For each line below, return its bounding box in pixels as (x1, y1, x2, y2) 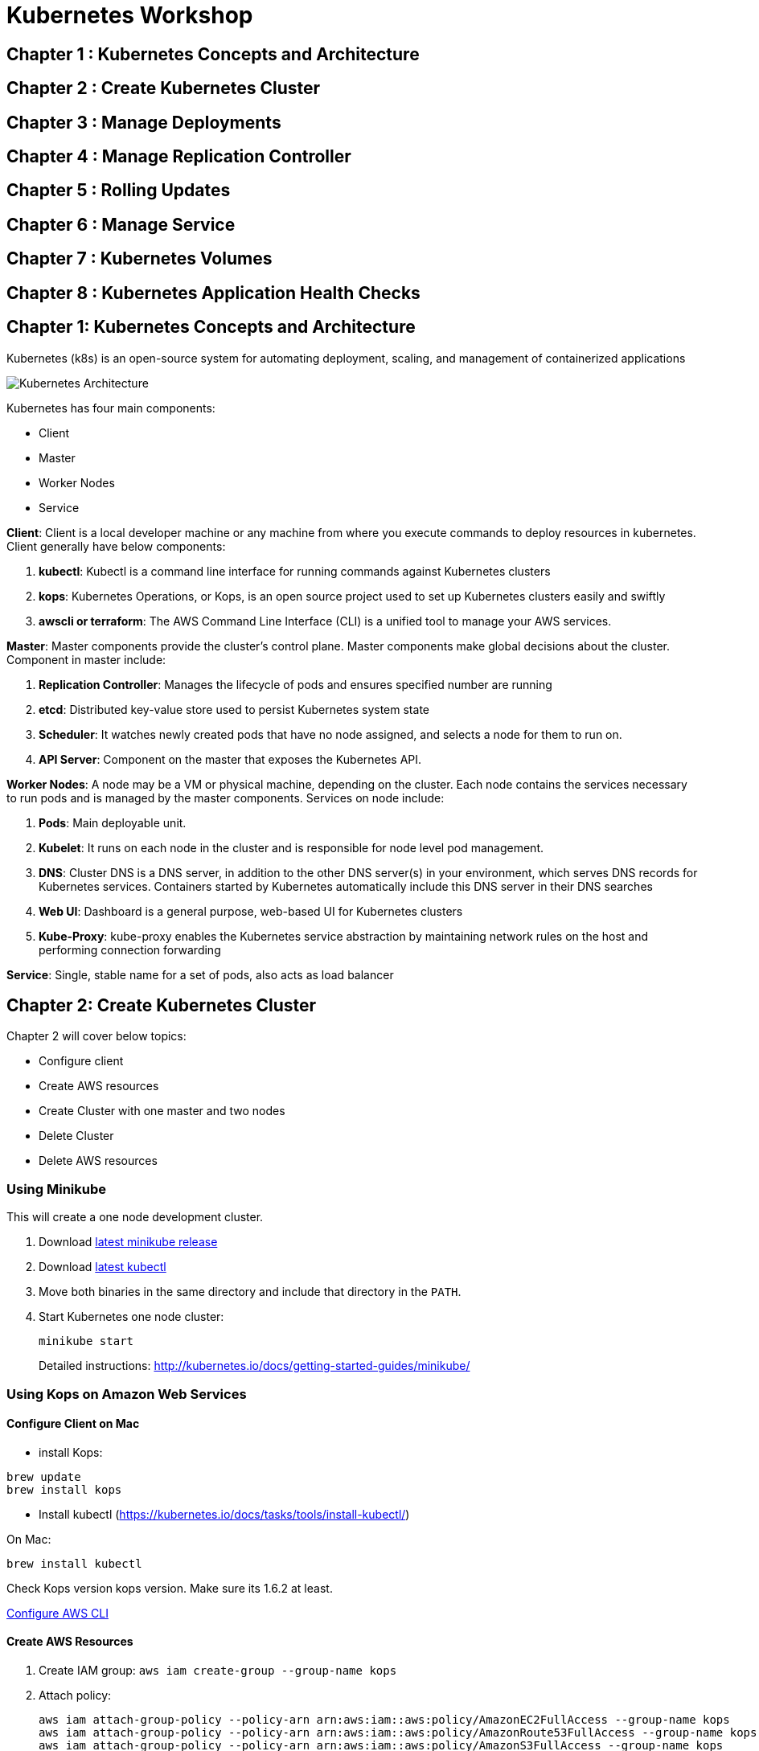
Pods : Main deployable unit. (39, 815, 187, 830)
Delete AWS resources (39, 1154, 158, 1168)
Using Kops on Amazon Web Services (6, 1385, 247, 1402)
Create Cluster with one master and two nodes (39, 1104, 285, 1118)
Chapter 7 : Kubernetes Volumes (6, 248, 273, 269)
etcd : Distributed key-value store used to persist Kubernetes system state (39, 702, 429, 716)
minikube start (39, 1335, 134, 1348)
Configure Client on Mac (6, 1417, 140, 1431)
